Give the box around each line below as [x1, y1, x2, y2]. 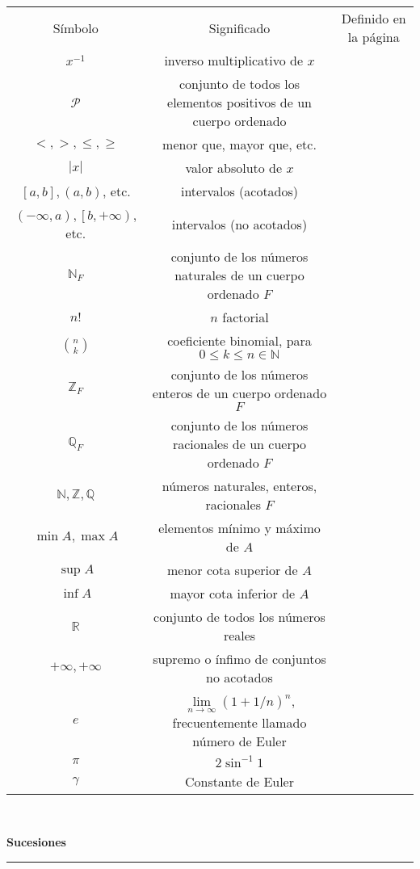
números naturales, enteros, [162, 476, 317, 495]
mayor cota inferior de [170, 584, 296, 602]
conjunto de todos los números [153, 607, 325, 626]
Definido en [341, 9, 406, 27]
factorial [222, 308, 269, 326]
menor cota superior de [167, 560, 298, 579]
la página [347, 27, 400, 46]
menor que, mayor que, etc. [162, 135, 317, 153]
